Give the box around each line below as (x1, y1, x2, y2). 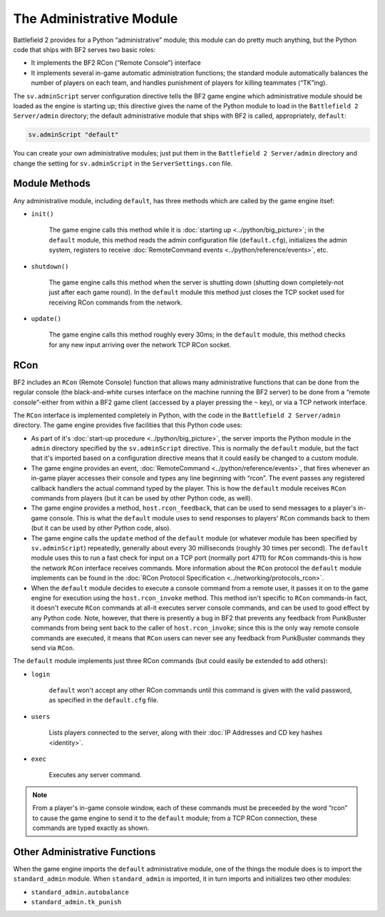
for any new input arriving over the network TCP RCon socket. (48, 340, 232, 349)
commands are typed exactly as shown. (32, 824, 150, 832)
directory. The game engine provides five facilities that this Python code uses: (13, 421, 242, 429)
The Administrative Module (13, 11, 178, 26)
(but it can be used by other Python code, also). (31, 524, 171, 533)
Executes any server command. (48, 771, 142, 779)
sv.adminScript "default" (28, 130, 119, 139)
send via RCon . (31, 643, 75, 652)
